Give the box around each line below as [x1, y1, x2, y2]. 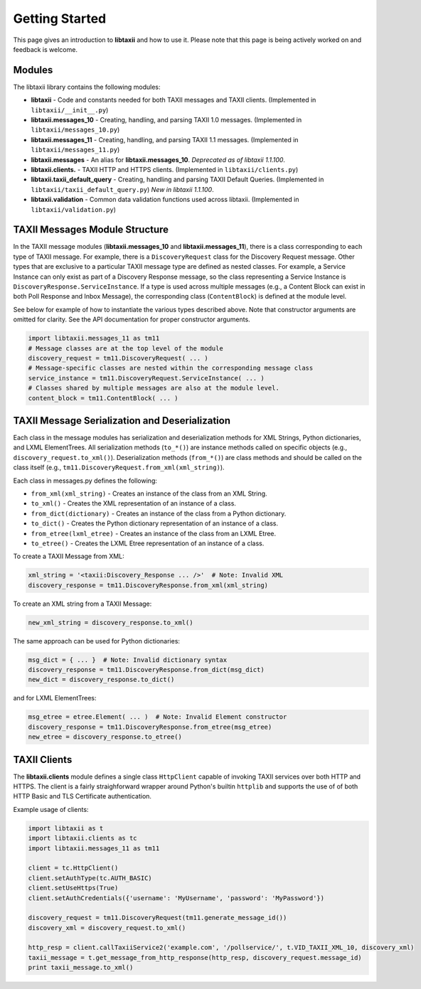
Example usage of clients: [13, 805, 89, 813]
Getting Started [13, 11, 107, 26]
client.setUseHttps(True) [28, 884, 119, 892]
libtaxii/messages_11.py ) [31, 146, 120, 154]
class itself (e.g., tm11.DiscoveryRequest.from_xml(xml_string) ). [13, 463, 225, 472]
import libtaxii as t [28, 824, 104, 832]
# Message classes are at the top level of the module [28, 344, 223, 352]
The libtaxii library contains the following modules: [13, 82, 161, 91]
